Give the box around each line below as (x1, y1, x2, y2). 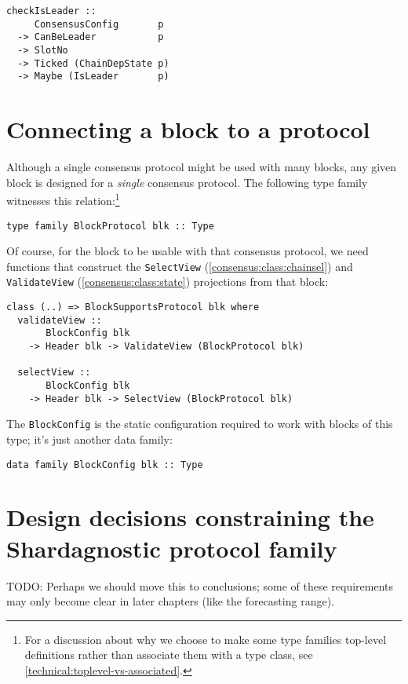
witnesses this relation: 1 (6, 190, 120, 208)
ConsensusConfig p (34, 18, 164, 30)
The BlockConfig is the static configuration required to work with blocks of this (6, 415, 393, 432)
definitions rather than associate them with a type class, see (24, 646, 313, 663)
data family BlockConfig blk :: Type (6, 459, 203, 470)
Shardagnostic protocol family (6, 532, 337, 564)
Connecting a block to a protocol (6, 113, 370, 145)
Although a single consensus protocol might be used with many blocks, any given (6, 159, 397, 175)
